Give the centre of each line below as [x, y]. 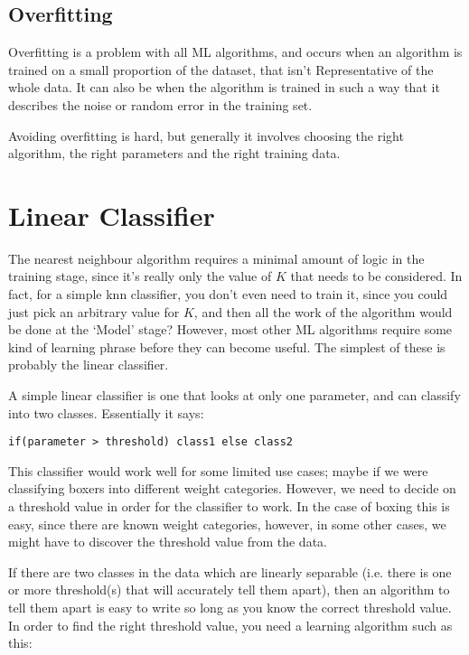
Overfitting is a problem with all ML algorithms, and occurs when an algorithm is [235, 52]
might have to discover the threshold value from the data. [168, 542]
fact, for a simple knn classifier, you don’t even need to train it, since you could [228, 294]
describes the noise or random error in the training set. [160, 104]
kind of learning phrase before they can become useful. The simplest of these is [227, 346]
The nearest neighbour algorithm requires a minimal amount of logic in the [216, 258]
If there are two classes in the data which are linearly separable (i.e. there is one [230, 571]
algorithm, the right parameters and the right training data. [174, 153]
